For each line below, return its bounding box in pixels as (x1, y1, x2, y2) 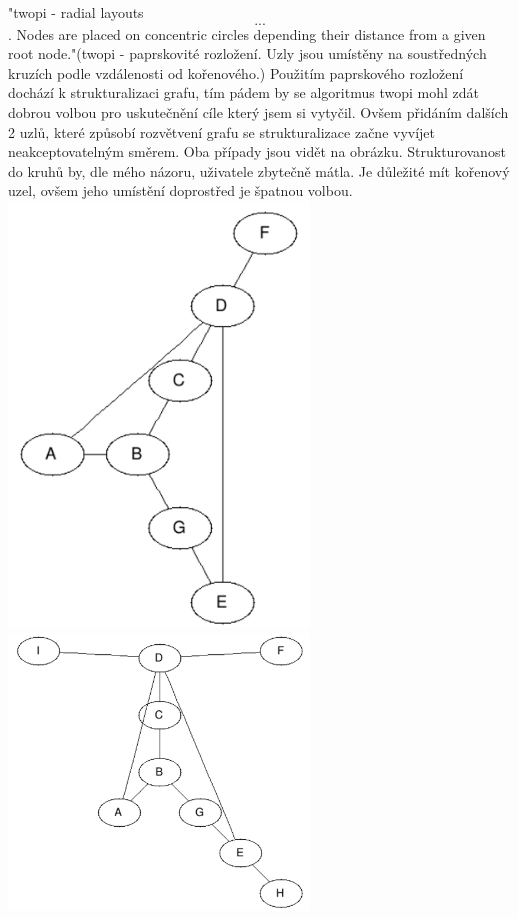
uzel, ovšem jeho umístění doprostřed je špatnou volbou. (8, 180, 353, 201)
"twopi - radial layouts (8, 2, 144, 22)
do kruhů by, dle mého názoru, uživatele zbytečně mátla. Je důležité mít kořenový (8, 160, 510, 181)
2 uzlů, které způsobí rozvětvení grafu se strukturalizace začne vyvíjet (8, 121, 436, 142)
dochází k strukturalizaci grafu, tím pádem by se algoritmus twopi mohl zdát (8, 82, 479, 103)
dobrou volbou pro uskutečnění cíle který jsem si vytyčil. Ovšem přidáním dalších (8, 101, 509, 122)
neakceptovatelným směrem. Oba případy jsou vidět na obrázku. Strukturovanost (8, 141, 506, 162)
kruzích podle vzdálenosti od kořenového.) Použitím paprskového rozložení (8, 62, 464, 83)
